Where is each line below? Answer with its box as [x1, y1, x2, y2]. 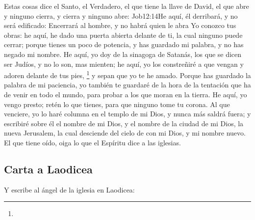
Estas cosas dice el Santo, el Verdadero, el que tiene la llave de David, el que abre [4, 1, 249, 11]
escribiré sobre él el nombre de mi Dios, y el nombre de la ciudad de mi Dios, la [4, 118, 244, 128]
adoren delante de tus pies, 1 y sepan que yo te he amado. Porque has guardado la [4, 69, 251, 80]
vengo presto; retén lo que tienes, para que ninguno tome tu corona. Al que [4, 99, 230, 109]
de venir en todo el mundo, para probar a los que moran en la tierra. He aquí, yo [4, 89, 247, 99]
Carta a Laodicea [4, 161, 93, 176]
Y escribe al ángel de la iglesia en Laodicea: [4, 184, 135, 194]
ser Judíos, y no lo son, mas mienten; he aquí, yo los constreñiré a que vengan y [4, 58, 244, 69]
